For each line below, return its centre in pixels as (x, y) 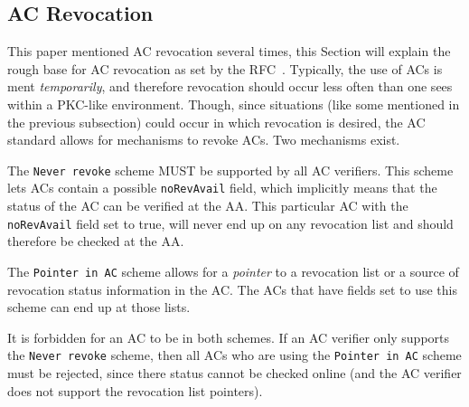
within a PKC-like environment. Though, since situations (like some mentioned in (234, 104)
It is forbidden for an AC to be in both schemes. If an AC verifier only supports (229, 337)
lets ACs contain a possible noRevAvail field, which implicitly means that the (222, 188)
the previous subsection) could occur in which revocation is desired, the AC (216, 122)
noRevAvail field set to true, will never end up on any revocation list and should (230, 223)
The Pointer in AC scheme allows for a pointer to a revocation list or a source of (233, 271)
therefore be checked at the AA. (96, 241)
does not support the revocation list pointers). (135, 390)
